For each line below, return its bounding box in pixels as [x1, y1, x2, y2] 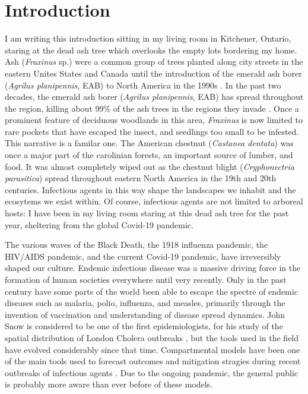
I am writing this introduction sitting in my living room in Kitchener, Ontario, [5, 32, 291, 45]
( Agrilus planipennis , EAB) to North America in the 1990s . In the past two [5, 78, 281, 91]
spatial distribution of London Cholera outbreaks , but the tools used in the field [5, 331, 299, 343]
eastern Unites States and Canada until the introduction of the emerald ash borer [5, 67, 302, 79]
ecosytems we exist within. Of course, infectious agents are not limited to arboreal [5, 195, 303, 207]
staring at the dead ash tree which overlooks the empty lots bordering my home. [5, 43, 297, 56]
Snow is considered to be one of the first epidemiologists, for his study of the [5, 320, 283, 332]
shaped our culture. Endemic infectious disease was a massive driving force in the [5, 261, 301, 274]
